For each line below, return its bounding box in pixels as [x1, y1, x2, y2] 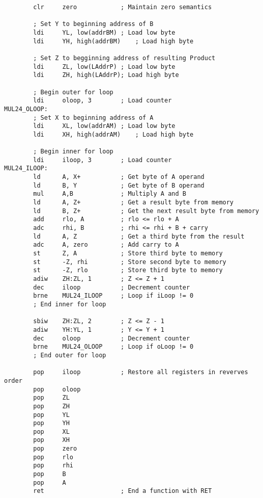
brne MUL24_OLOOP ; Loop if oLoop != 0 [33, 343, 194, 351]
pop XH [33, 436, 70, 444]
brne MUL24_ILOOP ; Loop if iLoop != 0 [33, 292, 194, 300]
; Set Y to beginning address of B [33, 20, 154, 28]
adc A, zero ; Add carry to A [33, 241, 179, 249]
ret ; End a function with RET [33, 487, 212, 495]
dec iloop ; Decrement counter [33, 283, 190, 291]
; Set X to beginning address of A [33, 114, 154, 121]
